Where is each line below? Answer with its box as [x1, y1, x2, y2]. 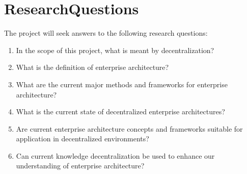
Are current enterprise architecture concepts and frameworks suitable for [16, 123, 243, 134]
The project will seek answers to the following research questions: [4, 28, 208, 38]
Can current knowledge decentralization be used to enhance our [16, 150, 215, 161]
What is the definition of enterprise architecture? [16, 62, 169, 72]
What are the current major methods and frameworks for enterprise [16, 79, 228, 89]
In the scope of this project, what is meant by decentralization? [16, 44, 214, 55]
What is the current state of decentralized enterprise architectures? [16, 106, 225, 117]
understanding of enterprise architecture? [16, 160, 145, 171]
